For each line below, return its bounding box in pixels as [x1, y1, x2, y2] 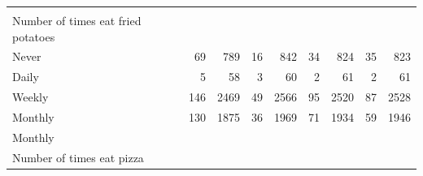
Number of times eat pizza [12, 148, 144, 165]
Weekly [12, 88, 49, 105]
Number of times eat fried [12, 12, 142, 28]
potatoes [12, 28, 55, 45]
